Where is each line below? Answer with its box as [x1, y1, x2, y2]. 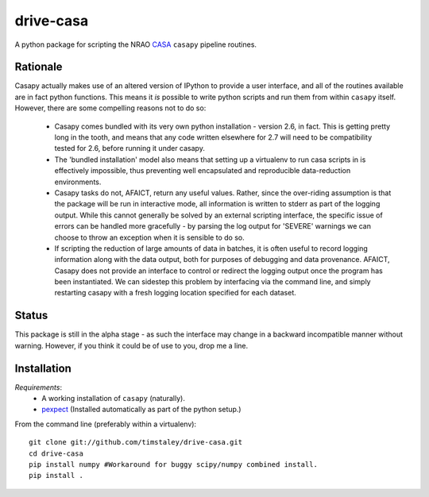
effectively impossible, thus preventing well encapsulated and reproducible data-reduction [54, 166, 351, 175]
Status [14, 309, 48, 322]
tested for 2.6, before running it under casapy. [54, 144, 206, 153]
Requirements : [14, 382, 63, 392]
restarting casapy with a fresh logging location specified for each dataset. [54, 288, 297, 298]
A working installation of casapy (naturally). [41, 394, 186, 403]
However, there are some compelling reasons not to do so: [14, 103, 207, 113]
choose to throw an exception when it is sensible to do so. [54, 233, 245, 242]
